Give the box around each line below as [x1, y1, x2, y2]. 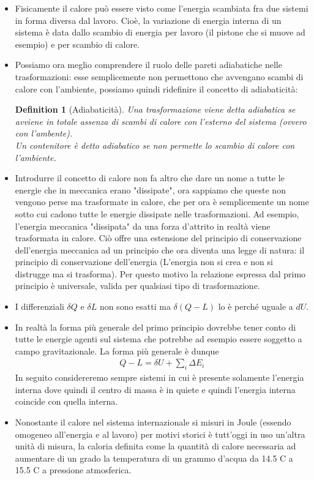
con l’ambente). [15, 127, 73, 140]
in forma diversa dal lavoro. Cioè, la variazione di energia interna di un [15, 13, 282, 26]
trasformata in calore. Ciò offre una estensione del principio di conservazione [15, 231, 302, 244]
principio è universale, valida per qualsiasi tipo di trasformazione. [15, 279, 260, 292]
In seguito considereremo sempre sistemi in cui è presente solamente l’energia [15, 371, 304, 384]
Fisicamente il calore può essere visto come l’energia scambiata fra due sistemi [15, 2, 308, 14]
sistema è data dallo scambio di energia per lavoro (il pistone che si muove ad [15, 26, 305, 39]
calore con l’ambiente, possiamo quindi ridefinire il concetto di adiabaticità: [15, 82, 298, 95]
